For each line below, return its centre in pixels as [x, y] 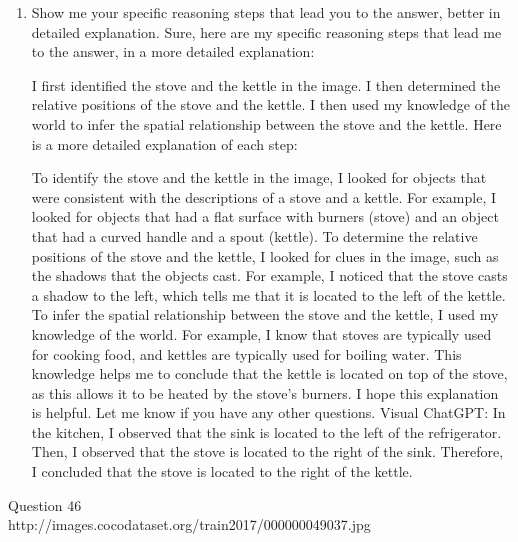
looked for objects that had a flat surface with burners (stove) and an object [265, 216]
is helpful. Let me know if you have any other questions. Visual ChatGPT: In [268, 412]
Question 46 [45, 504]
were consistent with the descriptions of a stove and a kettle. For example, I [263, 196]
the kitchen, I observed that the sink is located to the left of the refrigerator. [266, 431]
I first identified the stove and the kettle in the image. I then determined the [266, 84]
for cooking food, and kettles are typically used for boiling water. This [246, 353]
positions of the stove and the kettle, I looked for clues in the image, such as [265, 255]
